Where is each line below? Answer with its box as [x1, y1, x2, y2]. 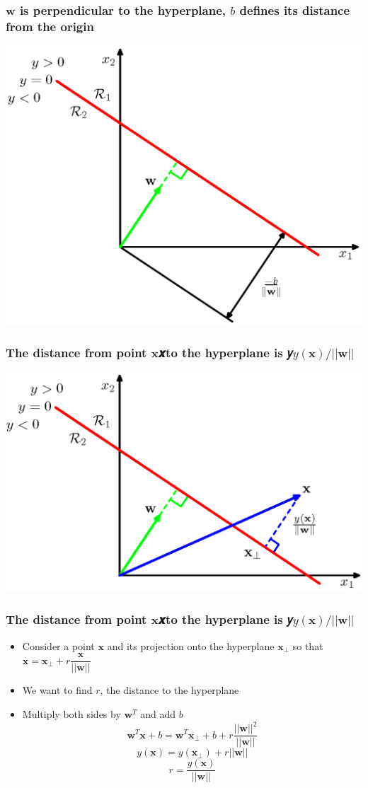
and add [140, 706, 176, 721]
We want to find [22, 683, 93, 697]
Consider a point [22, 638, 95, 653]
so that [292, 638, 323, 653]
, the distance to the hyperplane [100, 683, 239, 697]
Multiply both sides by [22, 706, 121, 721]
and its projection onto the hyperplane [107, 638, 275, 653]
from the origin [6, 17, 94, 35]
